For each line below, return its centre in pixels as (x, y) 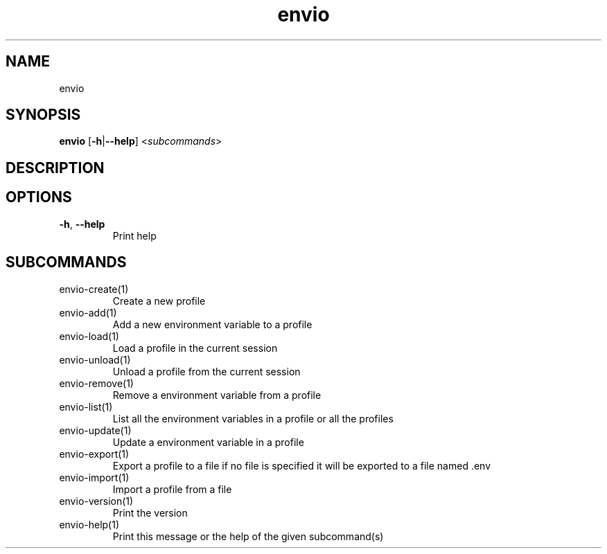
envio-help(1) (89, 524)
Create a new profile (159, 301)
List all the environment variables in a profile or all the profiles (253, 418)
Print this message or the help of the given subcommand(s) (248, 536)
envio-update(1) (95, 430)
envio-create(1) (94, 289)
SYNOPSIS (43, 115)
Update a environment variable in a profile (208, 442)
